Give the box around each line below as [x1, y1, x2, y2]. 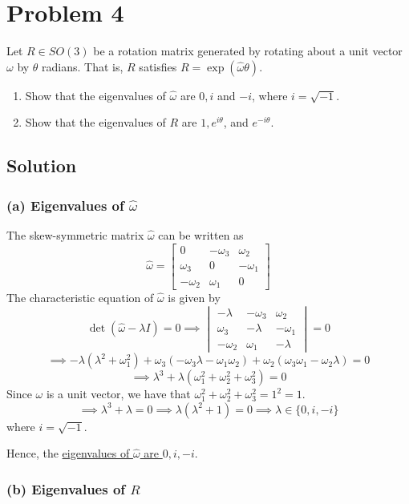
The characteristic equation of [6, 288, 154, 305]
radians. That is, [42, 58, 124, 75]
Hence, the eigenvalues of [6, 445, 130, 462]
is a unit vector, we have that [46, 385, 191, 402]
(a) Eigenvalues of [6, 195, 124, 215]
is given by [168, 288, 221, 305]
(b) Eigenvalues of [6, 478, 126, 498]
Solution [6, 153, 77, 178]
